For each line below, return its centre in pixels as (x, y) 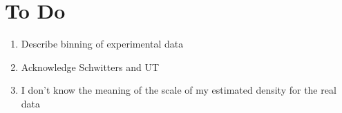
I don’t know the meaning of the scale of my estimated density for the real (179, 90)
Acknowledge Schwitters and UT (90, 66)
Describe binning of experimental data (102, 44)
